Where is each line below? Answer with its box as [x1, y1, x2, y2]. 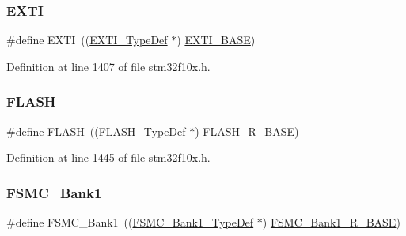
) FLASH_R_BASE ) [195, 122, 299, 139]
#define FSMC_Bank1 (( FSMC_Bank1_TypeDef [6, 214, 254, 230]
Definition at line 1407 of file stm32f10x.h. [6, 58, 211, 74]
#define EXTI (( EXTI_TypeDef [6, 32, 168, 48]
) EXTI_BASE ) [176, 32, 256, 48]
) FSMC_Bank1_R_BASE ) [262, 214, 400, 230]
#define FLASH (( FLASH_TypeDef [6, 122, 186, 139]
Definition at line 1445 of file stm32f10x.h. [6, 149, 211, 166]
